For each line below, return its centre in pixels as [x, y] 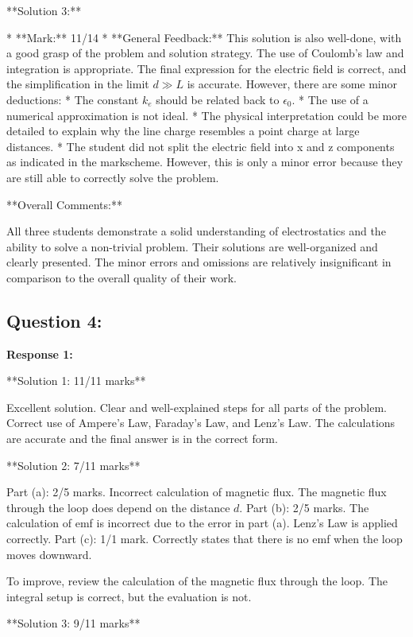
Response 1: [40, 353]
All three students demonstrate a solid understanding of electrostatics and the [196, 231]
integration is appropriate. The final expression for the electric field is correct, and [206, 68]
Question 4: [54, 320]
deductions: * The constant [73, 99]
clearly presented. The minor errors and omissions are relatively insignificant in [199, 262]
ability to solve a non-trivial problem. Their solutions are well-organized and [192, 246]
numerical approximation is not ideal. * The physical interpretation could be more [206, 115]
